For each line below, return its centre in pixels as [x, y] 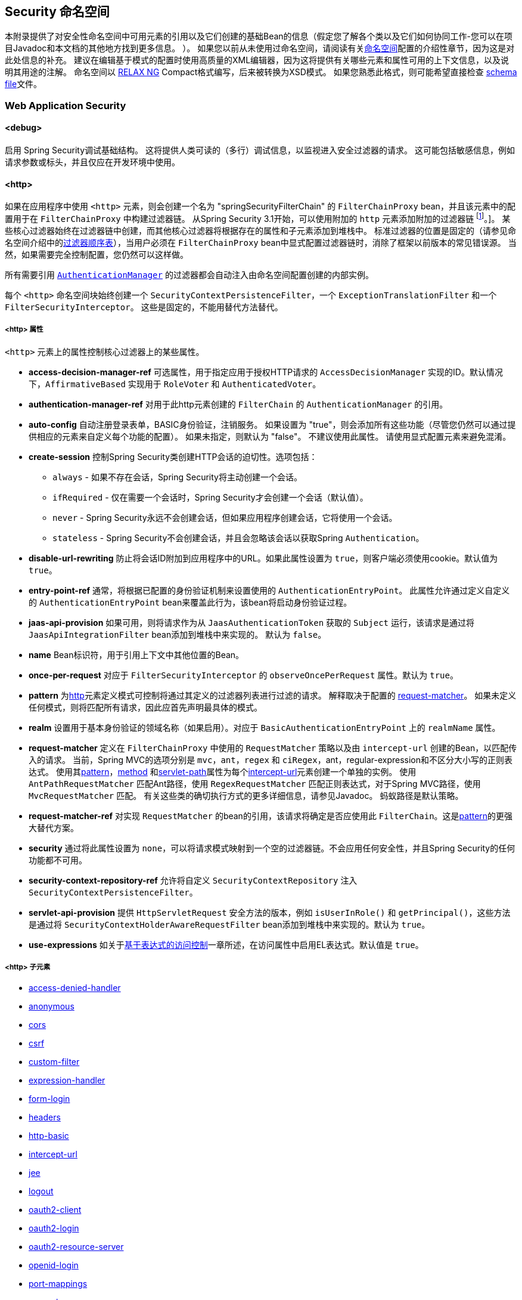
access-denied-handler [75, 988]
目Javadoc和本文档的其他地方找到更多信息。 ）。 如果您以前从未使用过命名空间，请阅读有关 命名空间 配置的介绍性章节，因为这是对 [260, 48]
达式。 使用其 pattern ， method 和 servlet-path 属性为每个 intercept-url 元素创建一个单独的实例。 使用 [223, 771]
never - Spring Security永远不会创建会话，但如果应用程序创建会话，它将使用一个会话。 [225, 517]
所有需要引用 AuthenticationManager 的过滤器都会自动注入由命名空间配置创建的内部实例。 [189, 274]
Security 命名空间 [57, 12]
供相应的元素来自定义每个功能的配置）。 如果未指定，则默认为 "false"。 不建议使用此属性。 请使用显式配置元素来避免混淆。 [270, 436]
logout [41, 1191]
